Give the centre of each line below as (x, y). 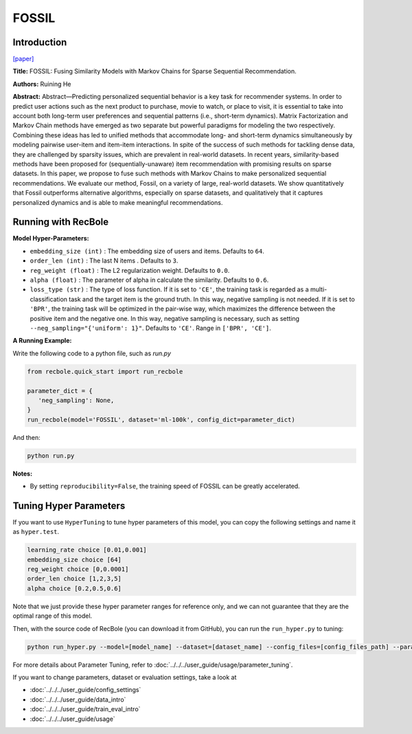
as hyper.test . (36, 532)
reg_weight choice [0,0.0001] (78, 569)
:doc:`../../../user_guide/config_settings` (85, 690)
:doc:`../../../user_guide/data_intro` (78, 699)
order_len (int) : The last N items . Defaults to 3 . (104, 260)
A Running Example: (42, 341)
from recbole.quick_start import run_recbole (105, 371)
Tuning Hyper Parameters (69, 505)
